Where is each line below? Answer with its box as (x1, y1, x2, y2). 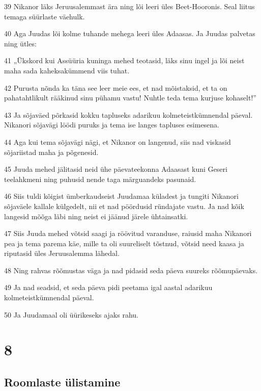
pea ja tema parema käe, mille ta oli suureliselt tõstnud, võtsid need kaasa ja (4, 238, 244, 248)
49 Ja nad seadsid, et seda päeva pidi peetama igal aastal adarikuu (4, 282, 213, 293)
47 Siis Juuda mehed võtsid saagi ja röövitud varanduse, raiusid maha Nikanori (4, 228, 252, 239)
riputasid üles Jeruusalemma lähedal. (4, 248, 120, 258)
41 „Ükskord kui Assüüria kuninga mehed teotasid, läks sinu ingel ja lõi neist (4, 55, 245, 66)
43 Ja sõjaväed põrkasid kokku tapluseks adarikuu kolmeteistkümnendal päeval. (4, 109, 253, 120)
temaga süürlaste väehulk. (4, 11, 85, 21)
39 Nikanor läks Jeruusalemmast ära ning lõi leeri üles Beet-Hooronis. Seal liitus (4, 1, 255, 11)
